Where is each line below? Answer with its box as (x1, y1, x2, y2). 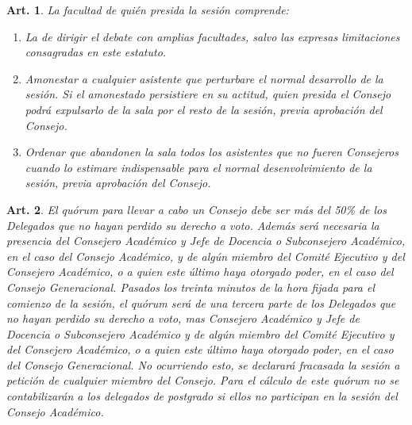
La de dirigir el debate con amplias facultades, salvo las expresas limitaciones (25, 28, 400, 44)
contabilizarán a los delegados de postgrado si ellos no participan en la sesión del (6, 388, 398, 404)
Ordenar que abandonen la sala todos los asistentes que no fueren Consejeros (25, 144, 399, 160)
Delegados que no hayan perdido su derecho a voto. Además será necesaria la (6, 216, 379, 233)
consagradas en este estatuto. (25, 44, 167, 60)
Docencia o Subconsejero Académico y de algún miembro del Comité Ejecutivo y (6, 325, 395, 342)
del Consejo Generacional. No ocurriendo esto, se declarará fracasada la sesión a (6, 356, 400, 373)
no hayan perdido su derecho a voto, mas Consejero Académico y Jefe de (6, 310, 360, 327)
